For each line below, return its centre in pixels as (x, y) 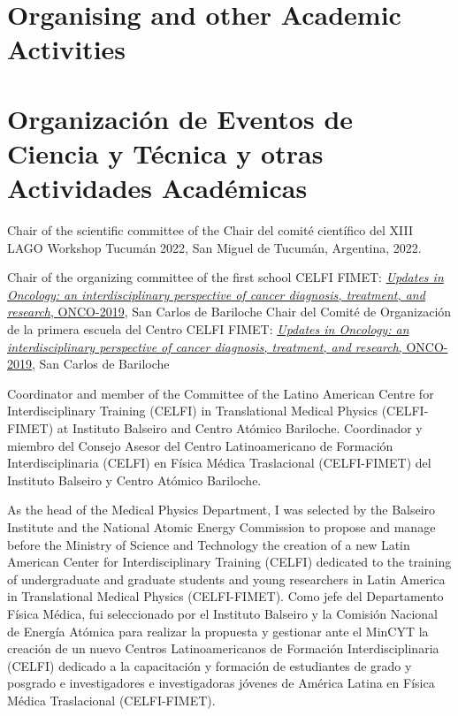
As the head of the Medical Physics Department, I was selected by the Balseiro (221, 510)
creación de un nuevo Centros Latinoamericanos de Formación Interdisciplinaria (223, 648)
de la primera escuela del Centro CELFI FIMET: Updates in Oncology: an (208, 329)
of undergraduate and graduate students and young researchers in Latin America (226, 579)
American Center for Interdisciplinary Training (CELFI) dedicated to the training (229, 562)
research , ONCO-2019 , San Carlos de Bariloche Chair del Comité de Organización (229, 312)
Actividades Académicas (157, 188)
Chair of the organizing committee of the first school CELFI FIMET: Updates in (225, 277)
